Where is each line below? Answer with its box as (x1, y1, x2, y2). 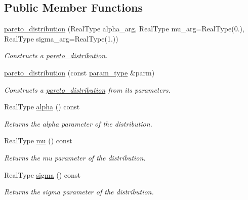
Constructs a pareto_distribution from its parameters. (4, 84, 171, 95)
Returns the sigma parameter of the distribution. (4, 186, 154, 197)
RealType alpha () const (4, 101, 80, 112)
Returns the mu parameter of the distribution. (4, 152, 146, 163)
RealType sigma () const (4, 169, 80, 180)
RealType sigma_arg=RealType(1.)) (4, 33, 118, 44)
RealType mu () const (4, 135, 72, 146)
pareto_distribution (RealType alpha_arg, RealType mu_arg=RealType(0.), (4, 23, 244, 34)
